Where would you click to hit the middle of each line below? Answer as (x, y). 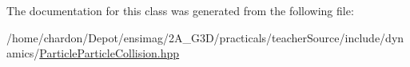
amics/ (23, 53)
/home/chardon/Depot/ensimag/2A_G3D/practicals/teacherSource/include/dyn (205, 37)
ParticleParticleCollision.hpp (109, 53)
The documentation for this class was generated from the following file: (180, 10)
